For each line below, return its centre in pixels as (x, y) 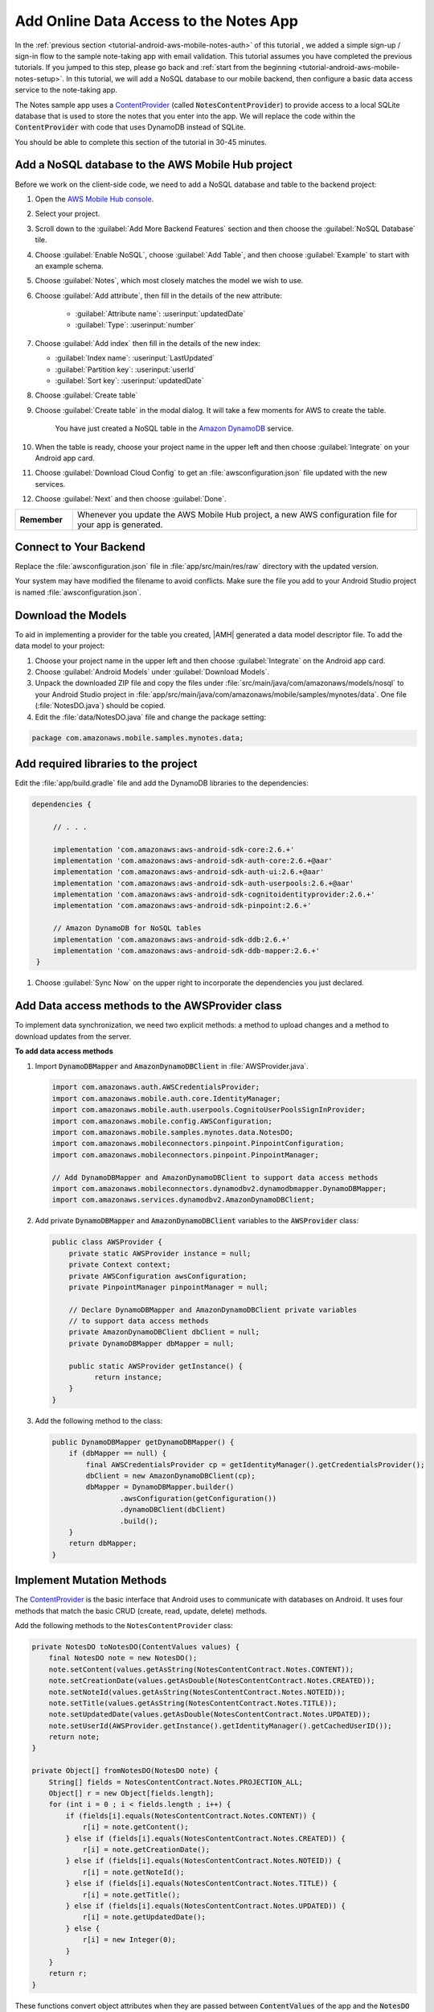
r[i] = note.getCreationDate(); (146, 1850)
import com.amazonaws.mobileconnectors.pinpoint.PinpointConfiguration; (198, 1144)
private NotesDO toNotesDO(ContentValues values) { (136, 1647)
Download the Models (71, 615)
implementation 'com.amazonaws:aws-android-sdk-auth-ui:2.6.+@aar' (188, 872)
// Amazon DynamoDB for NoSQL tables (127, 928)
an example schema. (69, 266)
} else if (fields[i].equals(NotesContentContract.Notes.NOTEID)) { (203, 1861)
